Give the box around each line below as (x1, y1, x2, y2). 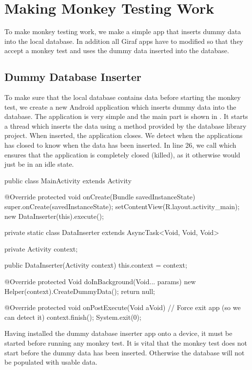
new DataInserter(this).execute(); (4, 211, 104, 221)
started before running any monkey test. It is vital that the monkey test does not (4, 337, 247, 348)
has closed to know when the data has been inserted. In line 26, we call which (4, 140, 236, 150)
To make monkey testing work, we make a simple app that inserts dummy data (4, 26, 241, 37)
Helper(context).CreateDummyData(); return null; (4, 286, 155, 296)
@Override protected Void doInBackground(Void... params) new (4, 276, 196, 287)
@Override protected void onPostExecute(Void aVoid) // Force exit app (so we (4, 302, 241, 312)
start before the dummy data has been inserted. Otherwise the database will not (4, 347, 245, 357)
